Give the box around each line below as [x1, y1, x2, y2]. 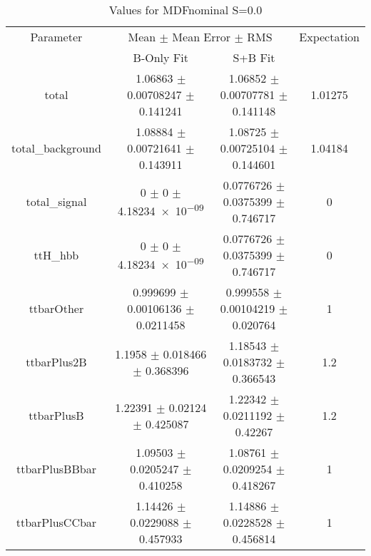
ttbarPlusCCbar [16, 514, 97, 530]
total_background [11, 140, 101, 156]
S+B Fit [233, 49, 275, 66]
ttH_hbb [34, 247, 79, 263]
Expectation [299, 29, 360, 45]
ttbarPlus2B [26, 354, 87, 370]
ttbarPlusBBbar [16, 460, 96, 477]
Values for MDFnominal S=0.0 [108, 1, 263, 18]
